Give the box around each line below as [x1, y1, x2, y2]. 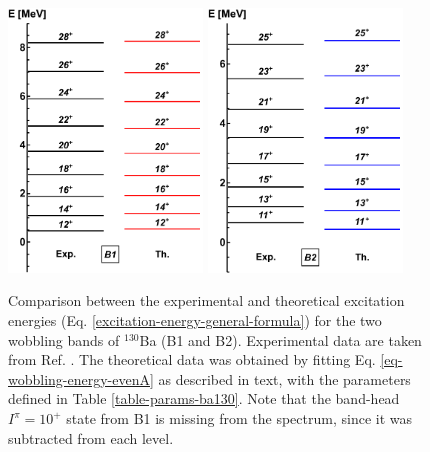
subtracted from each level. [8, 427, 174, 448]
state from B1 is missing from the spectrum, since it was [66, 408, 412, 429]
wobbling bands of [8, 329, 120, 350]
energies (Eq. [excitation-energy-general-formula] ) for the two [8, 310, 382, 331]
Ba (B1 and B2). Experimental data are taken [139, 329, 422, 350]
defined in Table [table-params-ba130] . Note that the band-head [8, 388, 400, 409]
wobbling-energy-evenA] [8, 368, 154, 389]
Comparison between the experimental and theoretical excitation [8, 290, 405, 311]
